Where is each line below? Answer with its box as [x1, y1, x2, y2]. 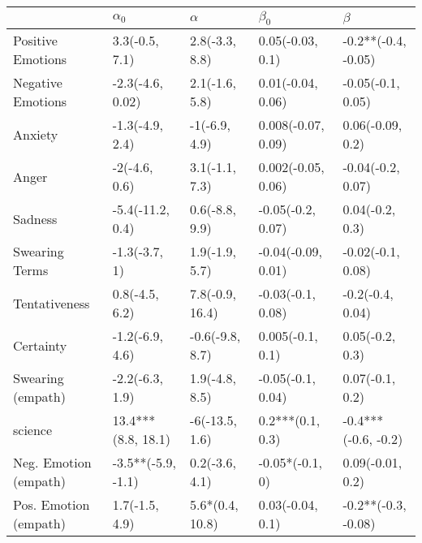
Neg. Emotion [13, 453, 92, 472]
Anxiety [13, 124, 58, 144]
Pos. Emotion [13, 495, 90, 515]
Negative [13, 73, 62, 93]
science [13, 420, 53, 439]
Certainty [13, 335, 67, 355]
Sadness [13, 209, 58, 228]
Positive [13, 31, 58, 50]
